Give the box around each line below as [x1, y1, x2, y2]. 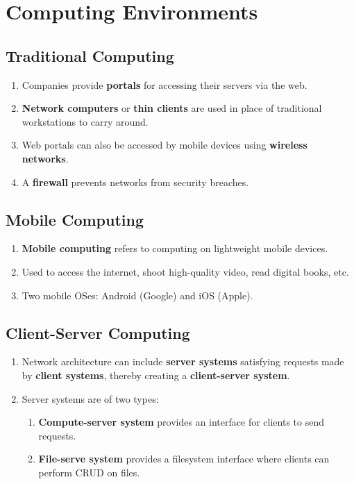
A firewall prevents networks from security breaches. [22, 174, 249, 189]
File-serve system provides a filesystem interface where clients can [38, 451, 330, 466]
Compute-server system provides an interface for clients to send [38, 415, 324, 429]
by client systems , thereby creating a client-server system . [22, 367, 290, 382]
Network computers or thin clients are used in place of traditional [22, 101, 322, 115]
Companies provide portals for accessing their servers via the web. [22, 77, 307, 92]
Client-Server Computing [6, 322, 190, 343]
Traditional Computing [6, 44, 174, 66]
